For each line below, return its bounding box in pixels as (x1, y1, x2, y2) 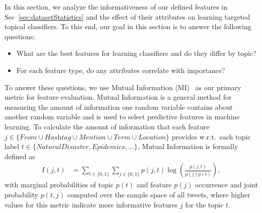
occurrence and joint (195, 179, 258, 190)
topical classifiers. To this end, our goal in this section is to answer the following (5, 21, 251, 32)
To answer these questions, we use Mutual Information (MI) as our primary (5, 82, 241, 92)
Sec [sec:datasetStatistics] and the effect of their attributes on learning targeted (5, 11, 250, 22)
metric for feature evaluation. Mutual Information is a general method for (5, 92, 232, 102)
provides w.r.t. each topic (171, 131, 251, 141)
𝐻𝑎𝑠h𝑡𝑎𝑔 (44, 133, 71, 141)
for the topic (185, 199, 224, 209)
